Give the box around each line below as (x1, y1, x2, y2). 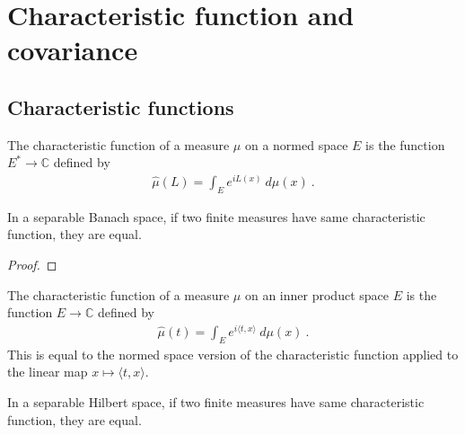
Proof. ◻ (7, 255, 57, 274)
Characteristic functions (7, 93, 234, 120)
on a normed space (244, 135, 348, 154)
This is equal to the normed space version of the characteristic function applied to (7, 344, 459, 363)
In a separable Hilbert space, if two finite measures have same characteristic (7, 392, 425, 411)
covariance (7, 31, 138, 68)
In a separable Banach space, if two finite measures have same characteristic (7, 207, 426, 226)
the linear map (7, 362, 88, 381)
